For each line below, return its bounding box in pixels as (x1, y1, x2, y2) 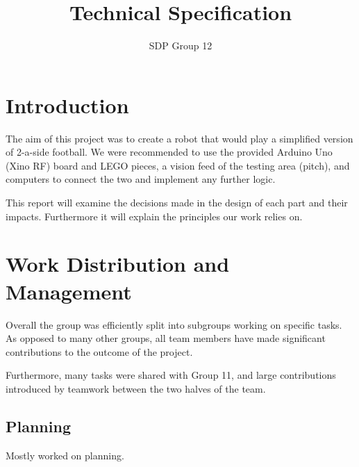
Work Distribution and (6, 249, 230, 278)
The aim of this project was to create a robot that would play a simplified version (6, 131, 353, 145)
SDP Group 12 (149, 38, 212, 53)
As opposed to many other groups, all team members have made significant (6, 331, 326, 345)
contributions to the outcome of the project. (6, 344, 193, 359)
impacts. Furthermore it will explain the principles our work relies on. (6, 208, 303, 223)
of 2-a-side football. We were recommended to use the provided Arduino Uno (6, 145, 333, 159)
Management (6, 277, 132, 305)
